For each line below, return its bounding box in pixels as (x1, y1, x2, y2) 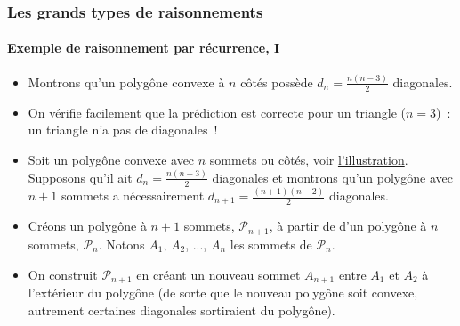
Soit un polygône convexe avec (28, 150, 195, 168)
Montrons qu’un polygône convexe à (28, 72, 225, 91)
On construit (28, 265, 98, 283)
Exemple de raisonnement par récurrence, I (7, 38, 280, 57)
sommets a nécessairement (61, 186, 205, 205)
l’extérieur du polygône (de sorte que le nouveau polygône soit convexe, (28, 282, 418, 301)
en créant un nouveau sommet (136, 265, 301, 283)
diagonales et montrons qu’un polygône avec (212, 167, 453, 186)
